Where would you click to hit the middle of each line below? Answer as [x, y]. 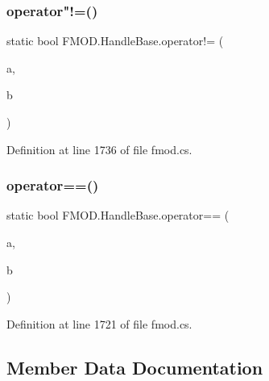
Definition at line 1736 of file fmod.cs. [99, 149]
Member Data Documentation [135, 367]
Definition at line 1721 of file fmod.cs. [99, 323]
